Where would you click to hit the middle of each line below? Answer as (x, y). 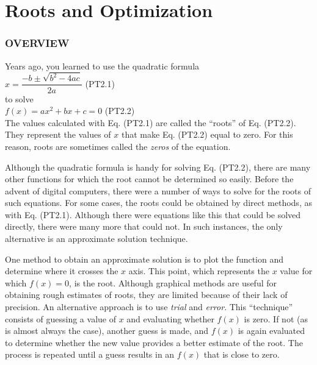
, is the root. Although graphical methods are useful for (173, 282)
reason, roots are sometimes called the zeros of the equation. (118, 146)
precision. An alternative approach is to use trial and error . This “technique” (149, 307)
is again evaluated (271, 331)
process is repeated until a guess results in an (90, 354)
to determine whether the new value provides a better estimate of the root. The (154, 342)
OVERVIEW (37, 43)
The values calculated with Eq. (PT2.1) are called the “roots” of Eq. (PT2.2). (151, 122)
